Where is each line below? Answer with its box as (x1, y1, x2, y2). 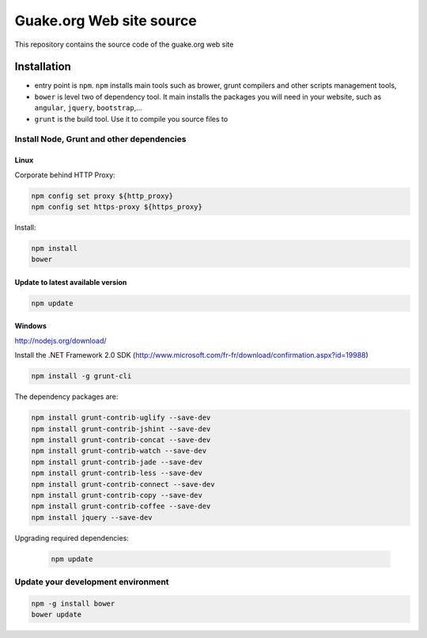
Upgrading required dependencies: (14, 533, 130, 542)
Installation (14, 60, 71, 74)
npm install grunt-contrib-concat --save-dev (31, 435, 211, 444)
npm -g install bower (31, 598, 115, 608)
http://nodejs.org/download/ (14, 336, 107, 345)
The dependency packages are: (14, 392, 119, 401)
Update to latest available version (14, 277, 127, 287)
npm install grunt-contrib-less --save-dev (31, 469, 203, 478)
